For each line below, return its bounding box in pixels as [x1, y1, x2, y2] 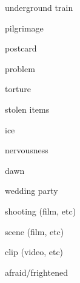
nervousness [5, 144, 48, 156]
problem [5, 62, 35, 75]
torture [5, 82, 31, 95]
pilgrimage [5, 21, 44, 34]
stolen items [5, 102, 50, 115]
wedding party [5, 184, 58, 197]
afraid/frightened [5, 265, 68, 278]
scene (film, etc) [5, 225, 64, 238]
